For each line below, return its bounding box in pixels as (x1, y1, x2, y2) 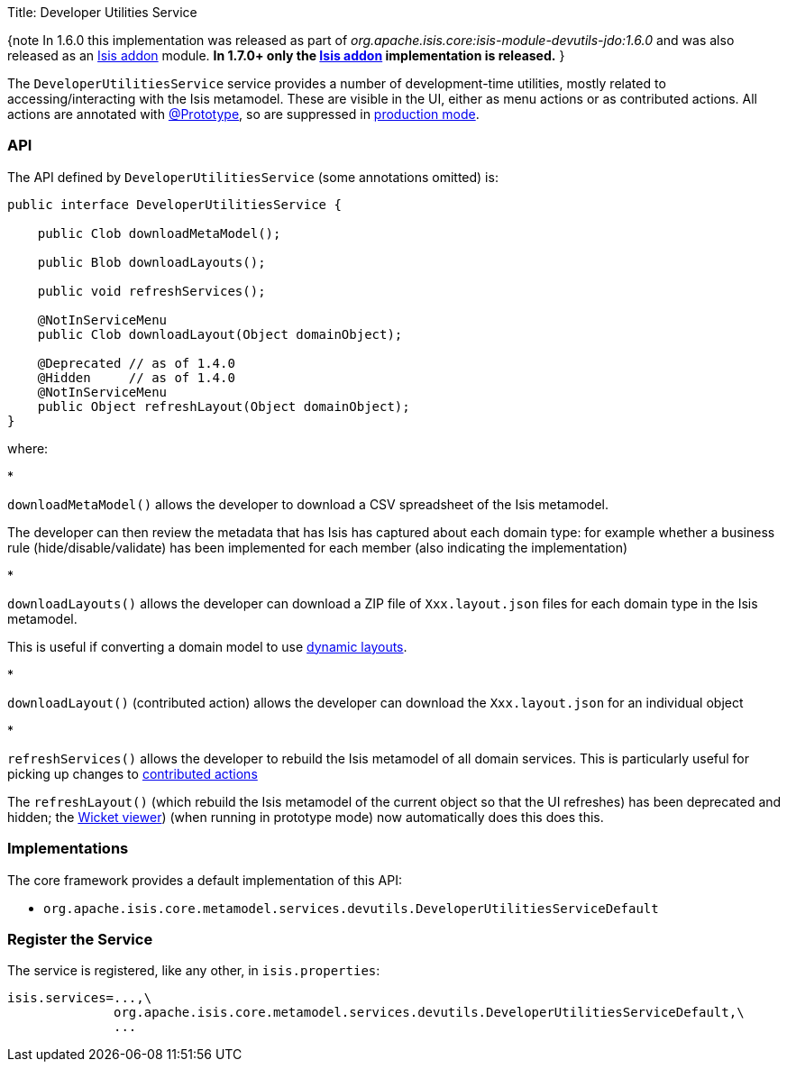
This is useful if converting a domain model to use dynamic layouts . (7, 638, 407, 654)
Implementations (7, 839, 129, 858)
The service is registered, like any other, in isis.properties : (7, 963, 380, 979)
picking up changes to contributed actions (7, 765, 258, 781)
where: (7, 440, 49, 456)
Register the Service (7, 929, 153, 948)
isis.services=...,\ (7, 991, 152, 1006)
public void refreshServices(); (37, 283, 266, 298)
